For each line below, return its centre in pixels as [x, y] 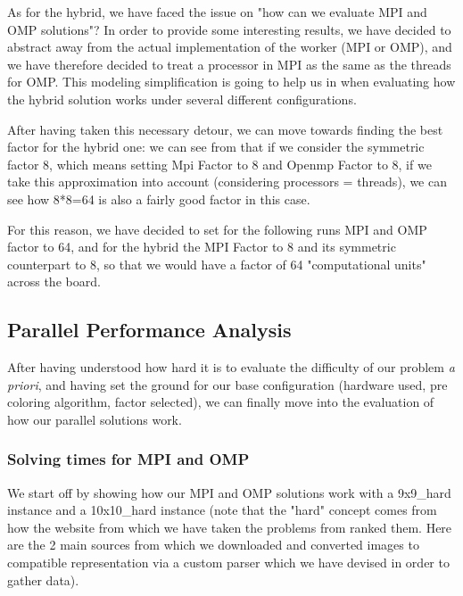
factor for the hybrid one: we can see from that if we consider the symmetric [216, 147]
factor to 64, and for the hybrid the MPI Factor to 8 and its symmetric [202, 247]
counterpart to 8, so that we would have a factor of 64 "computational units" [217, 264]
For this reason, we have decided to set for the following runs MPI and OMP [217, 229]
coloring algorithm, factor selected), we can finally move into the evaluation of [221, 402]
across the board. [54, 281]
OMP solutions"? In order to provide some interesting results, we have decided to [229, 29]
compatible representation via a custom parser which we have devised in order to [228, 563]
